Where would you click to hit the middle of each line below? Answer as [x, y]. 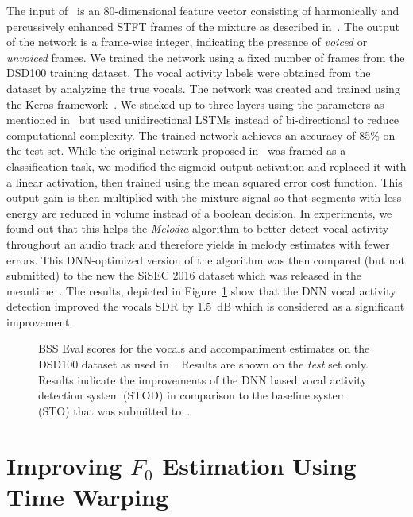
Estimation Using [259, 465]
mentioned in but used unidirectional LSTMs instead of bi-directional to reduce [203, 120]
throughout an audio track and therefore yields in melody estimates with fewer [198, 243]
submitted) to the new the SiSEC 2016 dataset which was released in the [184, 275]
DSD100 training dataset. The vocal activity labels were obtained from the [189, 73]
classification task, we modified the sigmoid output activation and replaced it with [206, 166]
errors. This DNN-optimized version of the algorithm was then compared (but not [206, 259]
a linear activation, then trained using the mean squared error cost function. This [205, 181]
